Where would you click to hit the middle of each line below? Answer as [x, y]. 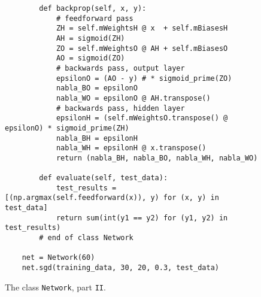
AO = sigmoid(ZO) [90, 58]
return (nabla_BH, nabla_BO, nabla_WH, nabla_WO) [157, 158]
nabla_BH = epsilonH [97, 138]
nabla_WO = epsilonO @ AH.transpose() [133, 98]
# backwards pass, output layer [120, 68]
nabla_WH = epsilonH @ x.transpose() [131, 148]
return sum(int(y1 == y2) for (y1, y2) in [142, 218]
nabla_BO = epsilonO [97, 88]
